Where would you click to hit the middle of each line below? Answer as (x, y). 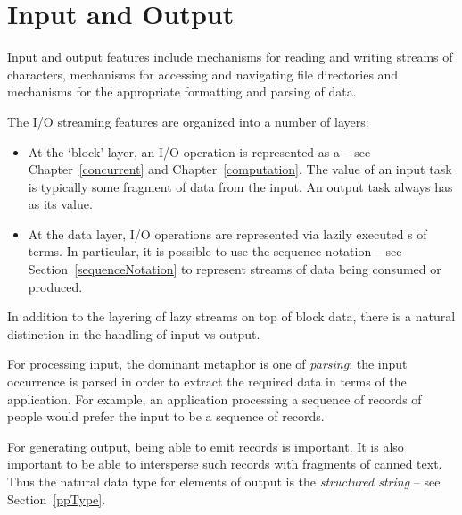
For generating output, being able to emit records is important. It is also (206, 446)
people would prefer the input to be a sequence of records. (166, 416)
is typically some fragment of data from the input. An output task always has (240, 186)
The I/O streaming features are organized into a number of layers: (188, 121)
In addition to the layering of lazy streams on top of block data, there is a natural (231, 316)
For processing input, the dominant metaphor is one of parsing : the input (207, 364)
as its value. (60, 204)
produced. (55, 286)
